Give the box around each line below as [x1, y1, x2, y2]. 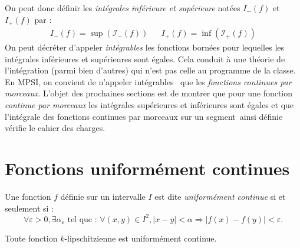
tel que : [67, 215, 97, 224]
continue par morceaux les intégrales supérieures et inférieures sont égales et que [5, 99, 294, 111]
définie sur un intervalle [60, 190, 146, 202]
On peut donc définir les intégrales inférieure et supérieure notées [5, 2, 240, 14]
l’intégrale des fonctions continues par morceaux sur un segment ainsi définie [5, 110, 283, 122]
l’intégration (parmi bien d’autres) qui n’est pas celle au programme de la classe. [5, 64, 296, 76]
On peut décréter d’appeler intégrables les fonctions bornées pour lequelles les [5, 41, 285, 53]
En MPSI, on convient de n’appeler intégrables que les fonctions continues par [5, 75, 292, 88]
